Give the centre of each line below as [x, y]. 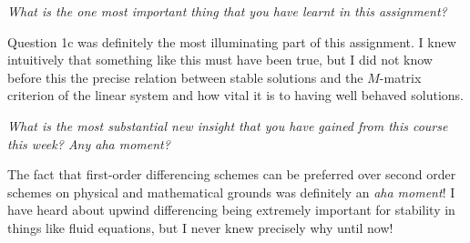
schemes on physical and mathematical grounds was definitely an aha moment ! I [231, 192]
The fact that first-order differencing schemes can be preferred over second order [232, 174]
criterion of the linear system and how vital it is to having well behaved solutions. [236, 95]
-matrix [400, 77]
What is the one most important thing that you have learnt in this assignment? [227, 11]
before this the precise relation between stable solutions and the [185, 77]
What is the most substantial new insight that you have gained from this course [228, 125]
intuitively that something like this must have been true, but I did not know [220, 60]
